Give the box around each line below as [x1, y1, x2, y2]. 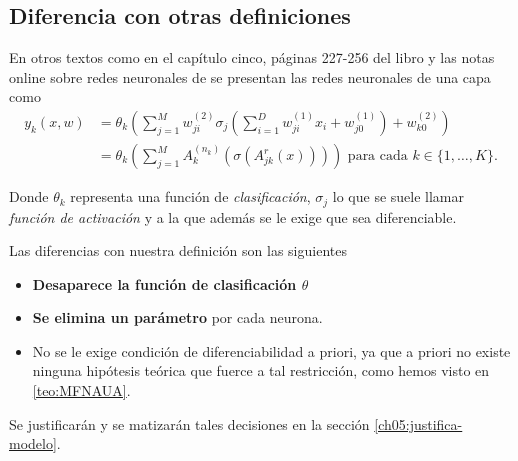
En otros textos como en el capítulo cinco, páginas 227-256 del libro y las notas [9, 47, 495, 68]
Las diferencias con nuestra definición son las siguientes [9, 240, 347, 261]
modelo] [9, 433, 57, 454]
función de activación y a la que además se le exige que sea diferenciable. [9, 206, 457, 227]
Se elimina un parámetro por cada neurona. [32, 307, 323, 328]
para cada [347, 149, 408, 164]
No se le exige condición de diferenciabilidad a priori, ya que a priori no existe [32, 340, 511, 361]
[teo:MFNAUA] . [32, 380, 131, 401]
